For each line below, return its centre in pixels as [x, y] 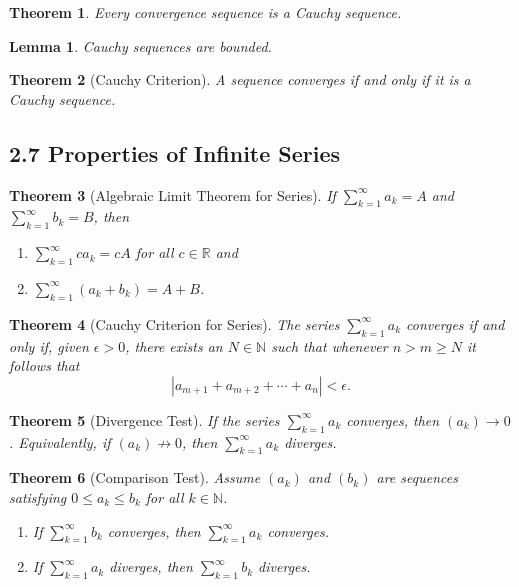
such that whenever [329, 345]
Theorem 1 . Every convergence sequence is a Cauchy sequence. [205, 12]
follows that [44, 365]
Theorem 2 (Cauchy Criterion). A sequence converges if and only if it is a [240, 79]
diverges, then [151, 566]
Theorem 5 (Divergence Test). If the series [144, 419]
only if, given [49, 345]
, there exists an [174, 345]
